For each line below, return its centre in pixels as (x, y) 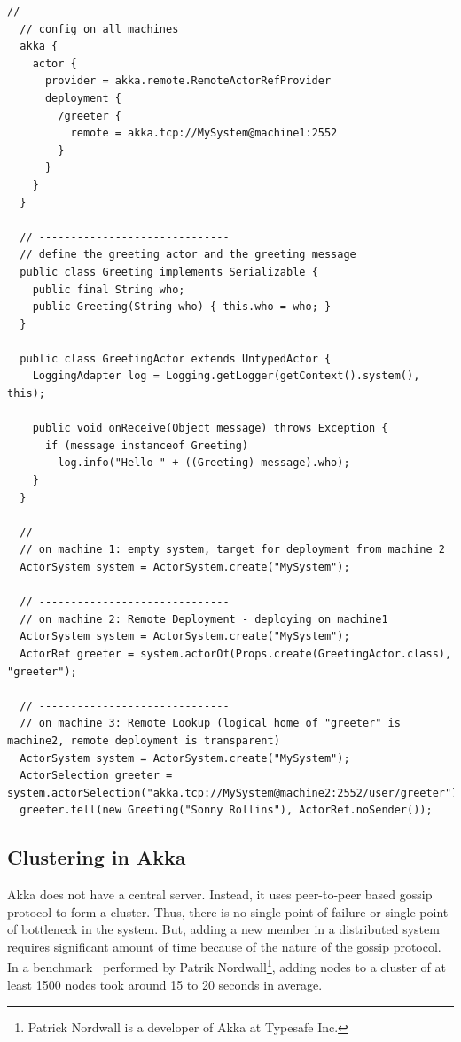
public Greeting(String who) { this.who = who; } (182, 307)
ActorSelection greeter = (96, 776)
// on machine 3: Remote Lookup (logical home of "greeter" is (210, 723)
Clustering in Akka (97, 857)
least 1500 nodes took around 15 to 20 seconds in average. (165, 984)
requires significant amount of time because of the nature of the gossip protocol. (224, 946)
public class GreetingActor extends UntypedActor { (176, 358)
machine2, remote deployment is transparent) (144, 740)
